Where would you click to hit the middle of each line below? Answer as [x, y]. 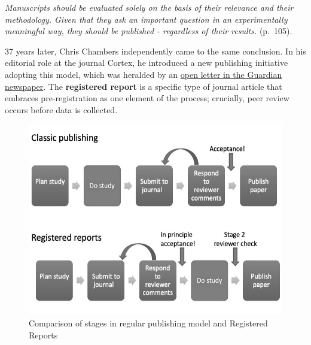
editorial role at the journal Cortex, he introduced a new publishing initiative [147, 63]
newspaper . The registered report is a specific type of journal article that [144, 86]
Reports [43, 335]
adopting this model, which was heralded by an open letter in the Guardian [144, 74]
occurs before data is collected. [61, 109]
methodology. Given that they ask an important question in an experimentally [146, 19]
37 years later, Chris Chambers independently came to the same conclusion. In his [155, 51]
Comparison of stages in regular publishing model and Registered [148, 323]
